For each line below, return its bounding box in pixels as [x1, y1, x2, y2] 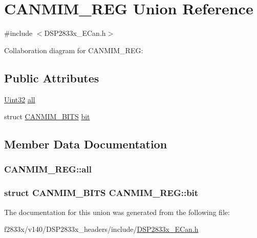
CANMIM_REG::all [4, 163, 92, 176]
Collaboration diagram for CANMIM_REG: [4, 45, 143, 55]
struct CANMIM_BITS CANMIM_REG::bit [4, 186, 199, 199]
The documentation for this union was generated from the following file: [4, 206, 230, 217]
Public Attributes [4, 70, 99, 85]
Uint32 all [4, 94, 35, 104]
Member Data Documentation [4, 136, 167, 152]
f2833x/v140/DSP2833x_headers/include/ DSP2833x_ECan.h [4, 224, 199, 234]
